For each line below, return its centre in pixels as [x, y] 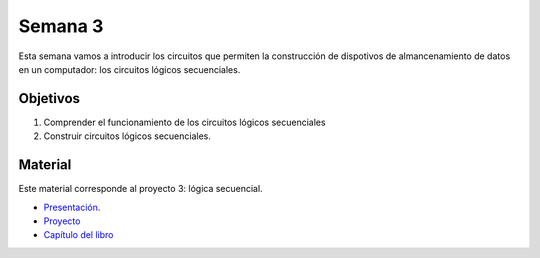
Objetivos [49, 98]
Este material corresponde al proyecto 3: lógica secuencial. [141, 189]
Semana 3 [61, 26]
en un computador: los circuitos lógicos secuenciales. [129, 69]
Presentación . [72, 207]
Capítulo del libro [78, 235]
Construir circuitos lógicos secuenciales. [127, 136]
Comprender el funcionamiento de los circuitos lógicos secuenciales [184, 122]
